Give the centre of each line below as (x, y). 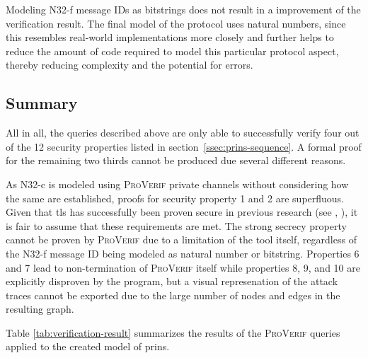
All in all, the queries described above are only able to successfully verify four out (183, 133)
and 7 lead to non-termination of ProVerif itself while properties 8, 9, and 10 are (183, 267)
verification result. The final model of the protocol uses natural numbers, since (176, 23)
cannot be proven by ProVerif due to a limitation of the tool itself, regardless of (181, 239)
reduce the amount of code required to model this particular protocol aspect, (172, 51)
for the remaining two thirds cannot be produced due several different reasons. (176, 160)
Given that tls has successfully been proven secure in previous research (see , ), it (182, 212)
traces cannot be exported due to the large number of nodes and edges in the (173, 295)
